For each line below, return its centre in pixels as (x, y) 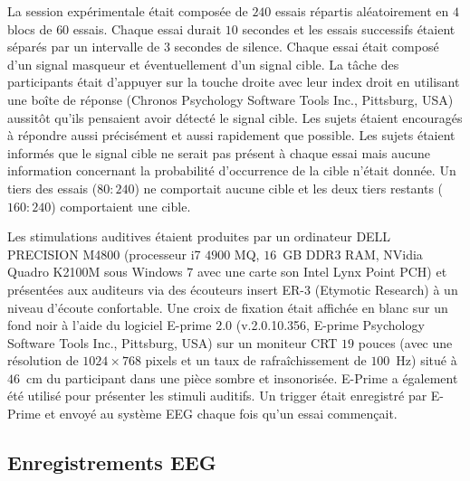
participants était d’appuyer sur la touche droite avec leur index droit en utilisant (234, 82)
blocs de (30, 28)
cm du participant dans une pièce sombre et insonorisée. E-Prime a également (242, 377)
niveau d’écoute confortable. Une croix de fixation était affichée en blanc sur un (228, 307)
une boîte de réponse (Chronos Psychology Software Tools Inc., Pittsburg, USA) (230, 99)
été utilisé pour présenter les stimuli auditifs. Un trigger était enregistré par (217, 396)
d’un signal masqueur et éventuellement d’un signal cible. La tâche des (203, 64)
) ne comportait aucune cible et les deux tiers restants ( (289, 188)
